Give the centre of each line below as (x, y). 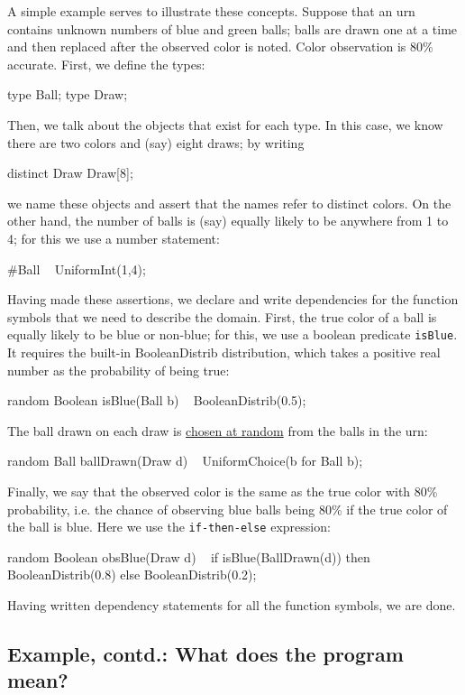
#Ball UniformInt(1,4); (77, 269)
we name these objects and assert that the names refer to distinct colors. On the (229, 203)
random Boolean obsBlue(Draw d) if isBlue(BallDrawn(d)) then (189, 556)
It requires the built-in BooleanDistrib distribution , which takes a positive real (224, 352)
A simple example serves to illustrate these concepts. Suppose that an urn (211, 11)
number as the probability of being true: (119, 370)
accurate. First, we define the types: (106, 64)
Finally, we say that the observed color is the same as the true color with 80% (223, 491)
